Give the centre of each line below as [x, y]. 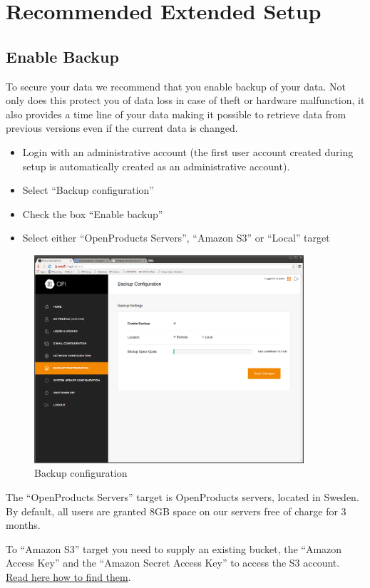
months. [23, 525]
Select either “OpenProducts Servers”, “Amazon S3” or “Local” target [176, 238]
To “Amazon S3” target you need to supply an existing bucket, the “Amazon [174, 548]
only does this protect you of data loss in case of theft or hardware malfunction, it [185, 100]
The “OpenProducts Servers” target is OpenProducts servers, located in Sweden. [183, 497]
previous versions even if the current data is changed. [122, 128]
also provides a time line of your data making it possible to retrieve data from [176, 114]
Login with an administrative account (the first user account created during [188, 151]
